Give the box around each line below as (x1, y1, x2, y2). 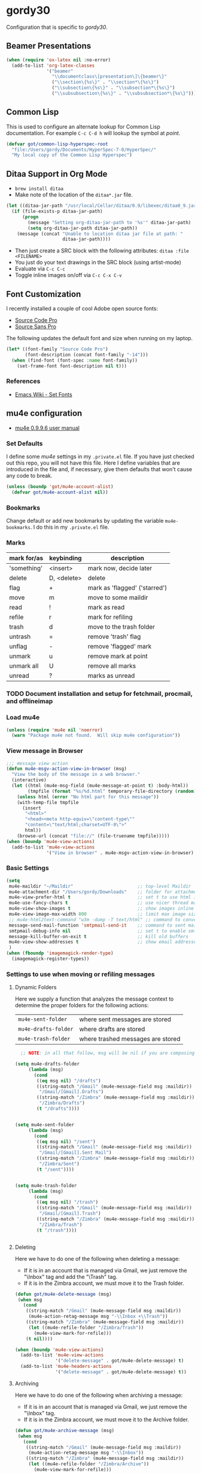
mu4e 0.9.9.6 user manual (14, 424, 80, 432)
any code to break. (6, 472, 53, 479)
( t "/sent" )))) (36, 1167, 75, 1173)
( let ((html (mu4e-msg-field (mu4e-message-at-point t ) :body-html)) (11, 782, 188, 789)
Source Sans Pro (14, 323, 57, 331)
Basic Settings (6, 864, 49, 872)
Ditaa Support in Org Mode (6, 169, 108, 179)
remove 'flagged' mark (87, 642, 152, 651)
